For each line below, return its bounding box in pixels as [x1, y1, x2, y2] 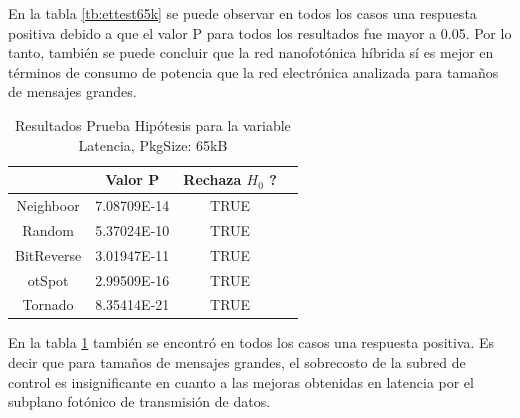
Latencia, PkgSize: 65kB [78, 134, 228, 155]
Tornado [22, 294, 74, 315]
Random [22, 219, 74, 240]
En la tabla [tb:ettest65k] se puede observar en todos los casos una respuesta [8, 3, 477, 23]
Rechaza [183, 169, 242, 190]
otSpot [27, 269, 69, 290]
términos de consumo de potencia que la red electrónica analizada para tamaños [8, 61, 499, 82]
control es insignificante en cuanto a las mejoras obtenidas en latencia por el [8, 371, 474, 392]
